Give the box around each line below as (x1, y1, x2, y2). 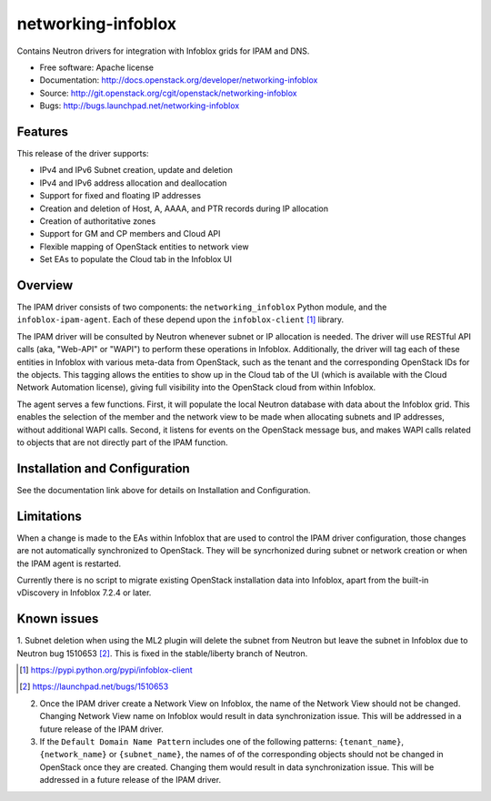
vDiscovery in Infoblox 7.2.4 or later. (16, 587, 152, 598)
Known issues (16, 611, 99, 627)
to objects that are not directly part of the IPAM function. (16, 437, 228, 448)
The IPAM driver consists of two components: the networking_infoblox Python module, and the (16, 301, 387, 313)
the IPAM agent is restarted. (16, 558, 122, 569)
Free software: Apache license (39, 62, 155, 73)
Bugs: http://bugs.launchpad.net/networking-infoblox (39, 100, 240, 111)
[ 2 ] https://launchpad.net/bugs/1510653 (19, 681, 169, 692)
